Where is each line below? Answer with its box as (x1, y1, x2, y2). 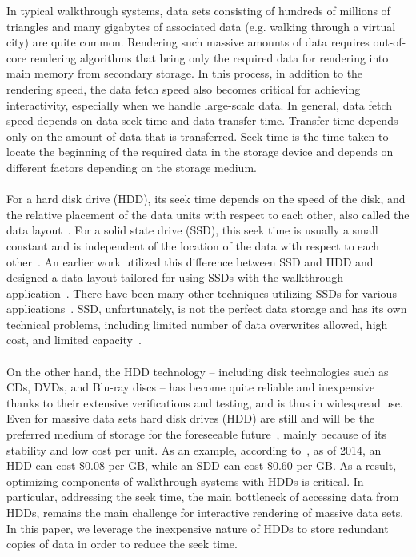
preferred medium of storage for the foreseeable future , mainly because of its (6, 426, 387, 443)
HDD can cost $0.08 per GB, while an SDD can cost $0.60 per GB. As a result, (6, 457, 397, 474)
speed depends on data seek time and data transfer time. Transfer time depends (6, 112, 398, 129)
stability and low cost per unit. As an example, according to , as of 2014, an (6, 441, 382, 458)
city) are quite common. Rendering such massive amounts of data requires (6, 34, 370, 50)
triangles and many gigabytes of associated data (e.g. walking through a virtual (6, 18, 396, 34)
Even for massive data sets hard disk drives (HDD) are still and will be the (6, 410, 375, 427)
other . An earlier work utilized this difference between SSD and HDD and (6, 253, 374, 270)
